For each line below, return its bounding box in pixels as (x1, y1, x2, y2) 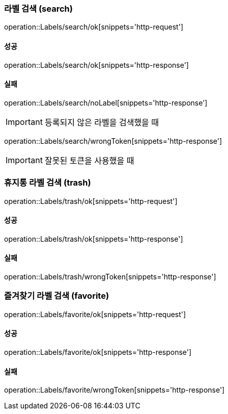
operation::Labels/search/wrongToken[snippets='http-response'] (4, 136, 222, 145)
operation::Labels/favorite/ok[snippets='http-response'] (4, 347, 192, 356)
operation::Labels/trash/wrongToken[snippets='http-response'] (4, 272, 216, 281)
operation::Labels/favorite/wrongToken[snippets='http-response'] (4, 385, 225, 395)
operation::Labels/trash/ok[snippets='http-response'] (4, 234, 183, 243)
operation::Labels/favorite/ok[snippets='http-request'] (4, 309, 186, 319)
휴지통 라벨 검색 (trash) (4, 177, 91, 188)
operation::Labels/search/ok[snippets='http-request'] (4, 22, 183, 32)
